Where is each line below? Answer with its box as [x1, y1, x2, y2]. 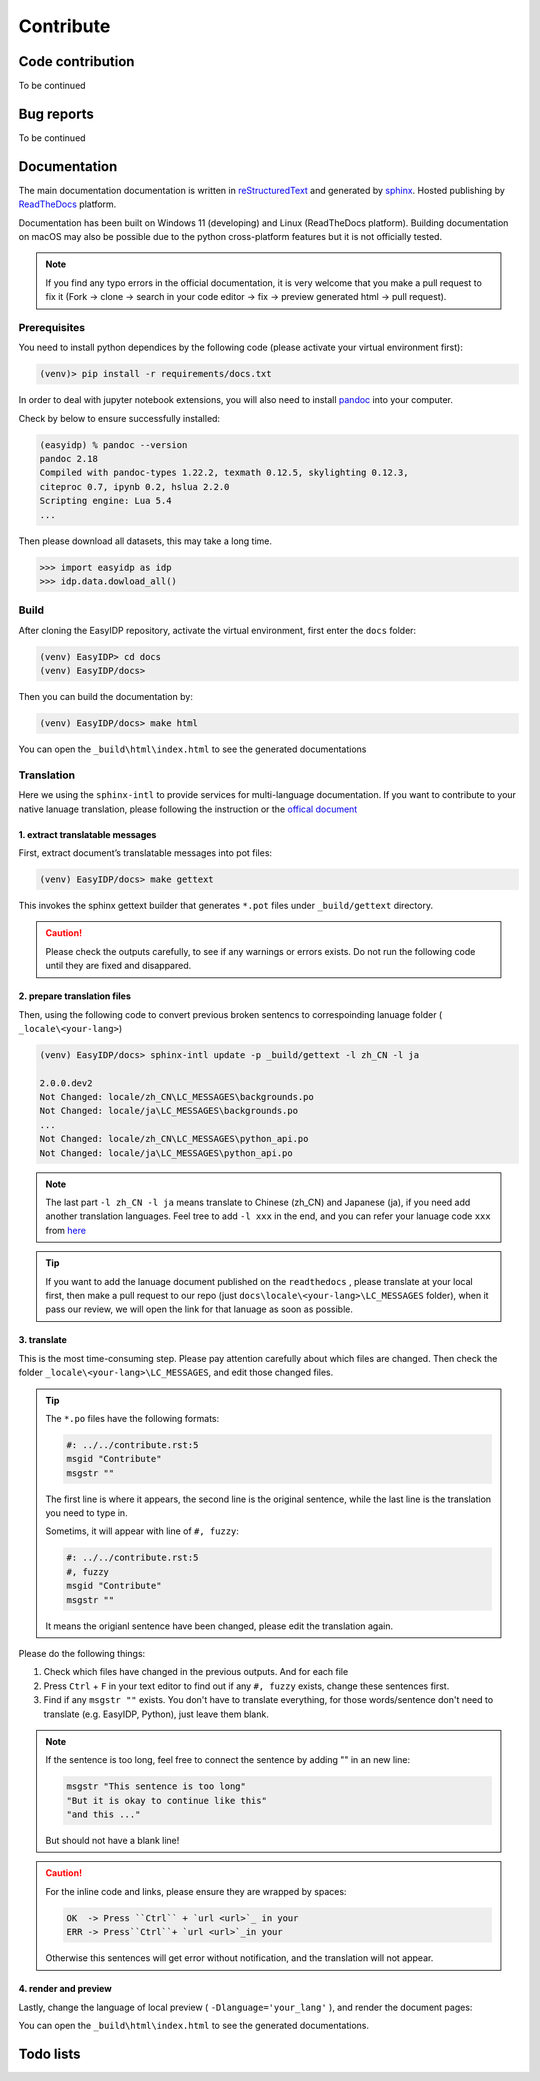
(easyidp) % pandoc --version [39, 439, 188, 450]
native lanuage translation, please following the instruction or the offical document [18, 803, 358, 815]
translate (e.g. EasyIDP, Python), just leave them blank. [43, 1708, 269, 1720]
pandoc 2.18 [39, 453, 99, 465]
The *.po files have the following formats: [45, 1412, 220, 1424]
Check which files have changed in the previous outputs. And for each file [43, 1666, 349, 1678]
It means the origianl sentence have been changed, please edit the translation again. [45, 1620, 394, 1632]
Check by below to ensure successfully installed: [18, 412, 220, 424]
